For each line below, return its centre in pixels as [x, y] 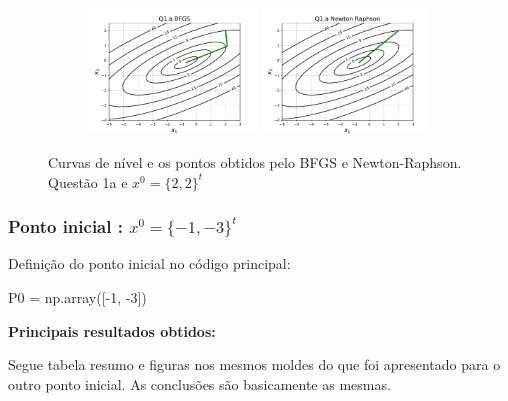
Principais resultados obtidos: [112, 330]
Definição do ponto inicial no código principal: [149, 263]
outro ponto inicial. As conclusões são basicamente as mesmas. [199, 383]
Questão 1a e [88, 181]
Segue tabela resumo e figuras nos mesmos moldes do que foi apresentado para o [254, 364]
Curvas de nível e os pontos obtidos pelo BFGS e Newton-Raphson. [255, 162]
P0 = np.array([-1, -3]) [77, 297]
